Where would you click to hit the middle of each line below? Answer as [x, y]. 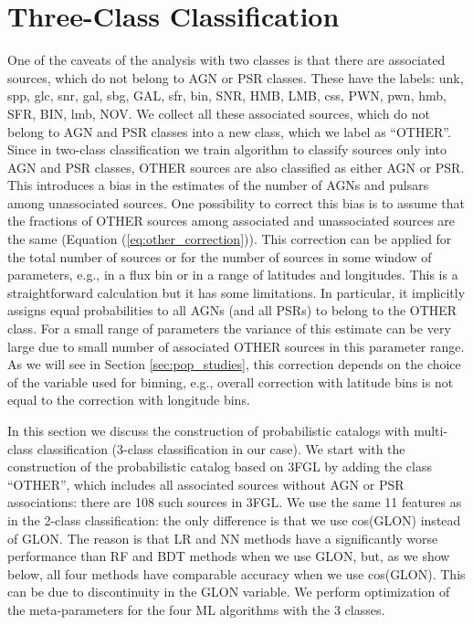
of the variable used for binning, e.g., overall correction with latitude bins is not [231, 381]
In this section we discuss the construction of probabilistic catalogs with [209, 430]
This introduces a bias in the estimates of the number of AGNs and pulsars [218, 185]
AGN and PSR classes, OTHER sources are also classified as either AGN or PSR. [236, 167]
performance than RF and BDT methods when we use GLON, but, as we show [229, 556]
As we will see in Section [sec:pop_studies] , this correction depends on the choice [234, 364]
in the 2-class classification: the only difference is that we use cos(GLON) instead [234, 519]
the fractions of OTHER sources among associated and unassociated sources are [231, 221]
